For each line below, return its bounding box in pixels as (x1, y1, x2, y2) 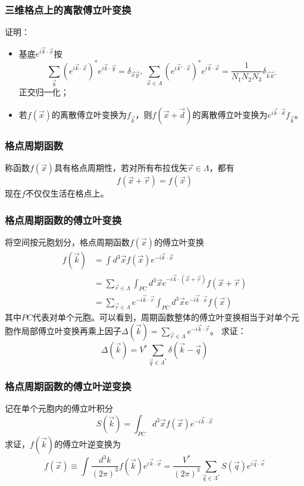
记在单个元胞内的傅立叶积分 (5, 402, 113, 415)
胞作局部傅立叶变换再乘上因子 (5, 325, 121, 337)
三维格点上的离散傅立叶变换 (5, 2, 131, 17)
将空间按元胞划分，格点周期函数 (5, 236, 130, 248)
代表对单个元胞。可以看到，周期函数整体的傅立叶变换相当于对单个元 (33, 310, 300, 323)
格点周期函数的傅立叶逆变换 (5, 378, 131, 393)
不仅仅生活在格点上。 (25, 187, 109, 200)
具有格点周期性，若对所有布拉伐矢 (54, 161, 188, 174)
